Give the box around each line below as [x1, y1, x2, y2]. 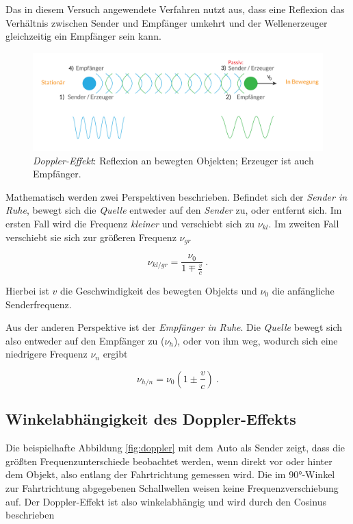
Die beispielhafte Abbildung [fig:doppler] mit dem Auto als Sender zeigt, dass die [5, 440, 345, 455]
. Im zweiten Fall [268, 216, 339, 231]
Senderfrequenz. [5, 297, 72, 311]
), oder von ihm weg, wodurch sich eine [173, 333, 338, 347]
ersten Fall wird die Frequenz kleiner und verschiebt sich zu [5, 216, 255, 231]
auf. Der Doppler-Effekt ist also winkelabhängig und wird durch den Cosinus [5, 494, 326, 508]
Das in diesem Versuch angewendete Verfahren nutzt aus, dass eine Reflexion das [5, 2, 345, 16]
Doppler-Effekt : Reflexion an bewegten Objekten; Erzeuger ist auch [33, 153, 314, 167]
